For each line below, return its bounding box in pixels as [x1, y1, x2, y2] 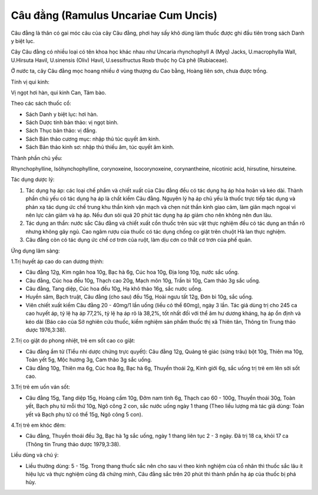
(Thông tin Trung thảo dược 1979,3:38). [25, 440, 121, 447]
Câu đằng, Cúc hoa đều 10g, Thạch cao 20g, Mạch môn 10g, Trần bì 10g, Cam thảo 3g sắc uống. [25, 277, 260, 284]
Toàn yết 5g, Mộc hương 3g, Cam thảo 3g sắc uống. [25, 356, 153, 363]
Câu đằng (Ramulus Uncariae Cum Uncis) [11, 9, 218, 22]
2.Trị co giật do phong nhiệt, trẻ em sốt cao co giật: [11, 337, 135, 344]
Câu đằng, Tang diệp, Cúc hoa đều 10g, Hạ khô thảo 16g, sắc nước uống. [25, 285, 203, 293]
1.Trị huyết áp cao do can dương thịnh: [11, 258, 104, 265]
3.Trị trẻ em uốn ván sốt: [11, 383, 71, 391]
